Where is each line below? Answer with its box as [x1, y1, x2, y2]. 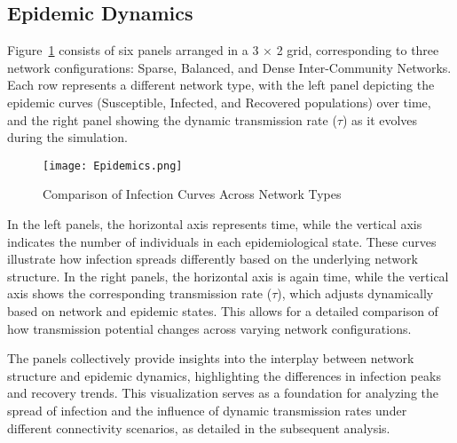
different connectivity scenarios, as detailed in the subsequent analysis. [7, 418, 390, 437]
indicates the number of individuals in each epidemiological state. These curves [7, 232, 437, 250]
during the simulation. [7, 128, 128, 146]
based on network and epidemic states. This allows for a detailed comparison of [7, 301, 438, 320]
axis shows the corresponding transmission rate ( [7, 284, 272, 303]
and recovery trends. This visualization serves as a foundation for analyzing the [7, 384, 439, 402]
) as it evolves [342, 110, 418, 129]
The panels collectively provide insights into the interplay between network [7, 349, 414, 368]
